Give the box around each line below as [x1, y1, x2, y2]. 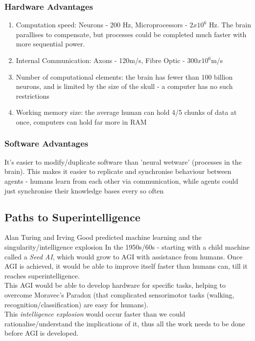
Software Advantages [4, 137, 89, 149]
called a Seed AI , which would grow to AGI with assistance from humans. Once [4, 251, 243, 261]
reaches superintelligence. [4, 270, 80, 280]
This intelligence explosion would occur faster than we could [4, 309, 185, 319]
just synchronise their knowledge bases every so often [4, 185, 164, 195]
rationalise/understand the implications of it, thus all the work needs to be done [4, 318, 245, 328]
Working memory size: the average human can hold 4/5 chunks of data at [16, 107, 237, 117]
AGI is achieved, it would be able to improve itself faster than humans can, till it [4, 261, 248, 271]
